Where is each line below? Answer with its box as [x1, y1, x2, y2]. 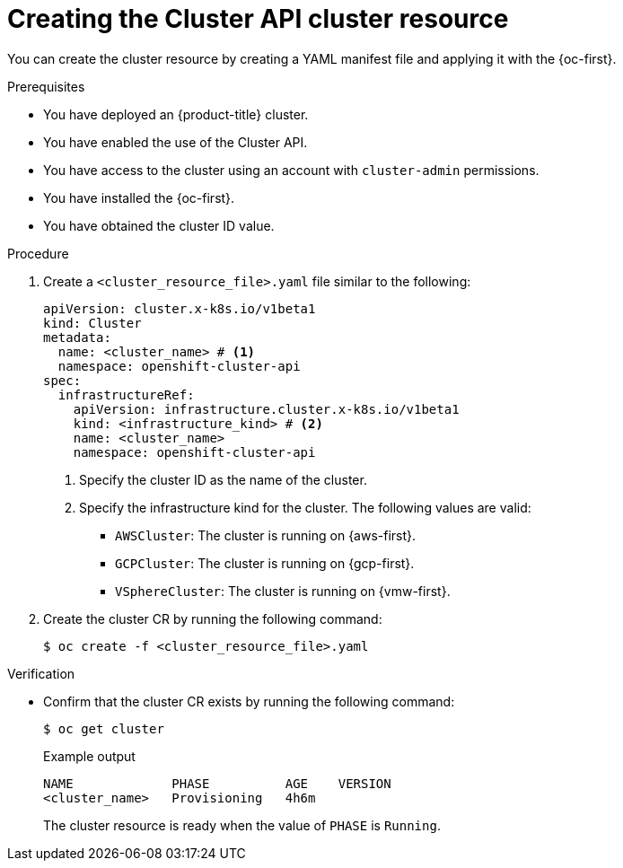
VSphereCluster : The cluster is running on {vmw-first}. [115, 583, 451, 599]
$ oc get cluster [43, 721, 164, 736]
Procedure [7, 245, 69, 261]
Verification [7, 665, 75, 681]
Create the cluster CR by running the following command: [43, 610, 382, 627]
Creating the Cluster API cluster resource [7, 4, 509, 34]
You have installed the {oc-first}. [43, 189, 235, 206]
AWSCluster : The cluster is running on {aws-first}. [115, 527, 417, 543]
